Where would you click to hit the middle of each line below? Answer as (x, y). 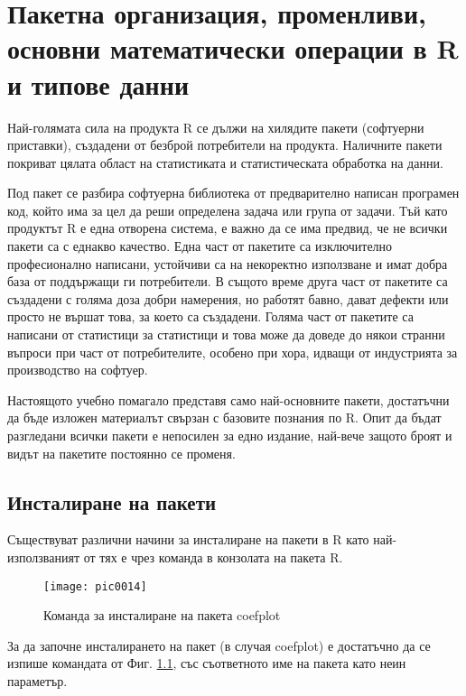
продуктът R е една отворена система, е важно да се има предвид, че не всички (228, 228)
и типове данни (98, 84)
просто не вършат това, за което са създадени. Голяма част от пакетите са (210, 316)
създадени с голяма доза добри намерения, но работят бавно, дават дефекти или (228, 298)
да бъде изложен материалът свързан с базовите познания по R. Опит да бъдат (224, 418)
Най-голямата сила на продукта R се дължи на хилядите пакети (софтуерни (216, 127)
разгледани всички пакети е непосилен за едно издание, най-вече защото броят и (230, 435)
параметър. (37, 681)
